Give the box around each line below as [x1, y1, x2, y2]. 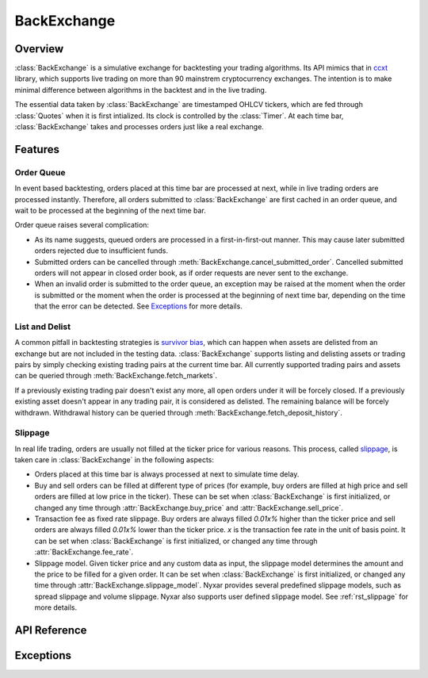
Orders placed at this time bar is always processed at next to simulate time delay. [34, 469, 300, 479]
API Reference [14, 623, 87, 637]
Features [14, 143, 59, 156]
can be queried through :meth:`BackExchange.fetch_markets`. [14, 371, 218, 381]
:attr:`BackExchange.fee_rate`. [34, 547, 134, 557]
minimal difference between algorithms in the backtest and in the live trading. [14, 85, 267, 94]
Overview [14, 42, 64, 56]
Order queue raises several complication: [14, 220, 150, 230]
